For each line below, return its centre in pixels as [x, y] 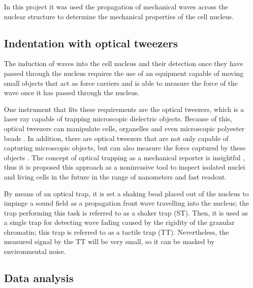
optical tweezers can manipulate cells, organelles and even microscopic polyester [124, 128]
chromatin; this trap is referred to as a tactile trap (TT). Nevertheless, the [116, 232]
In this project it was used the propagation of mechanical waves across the [116, 6]
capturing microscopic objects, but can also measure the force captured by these [125, 148]
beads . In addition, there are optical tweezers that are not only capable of [116, 138]
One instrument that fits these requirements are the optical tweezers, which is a [124, 109]
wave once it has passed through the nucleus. [72, 92]
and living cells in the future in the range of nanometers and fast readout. [115, 176]
